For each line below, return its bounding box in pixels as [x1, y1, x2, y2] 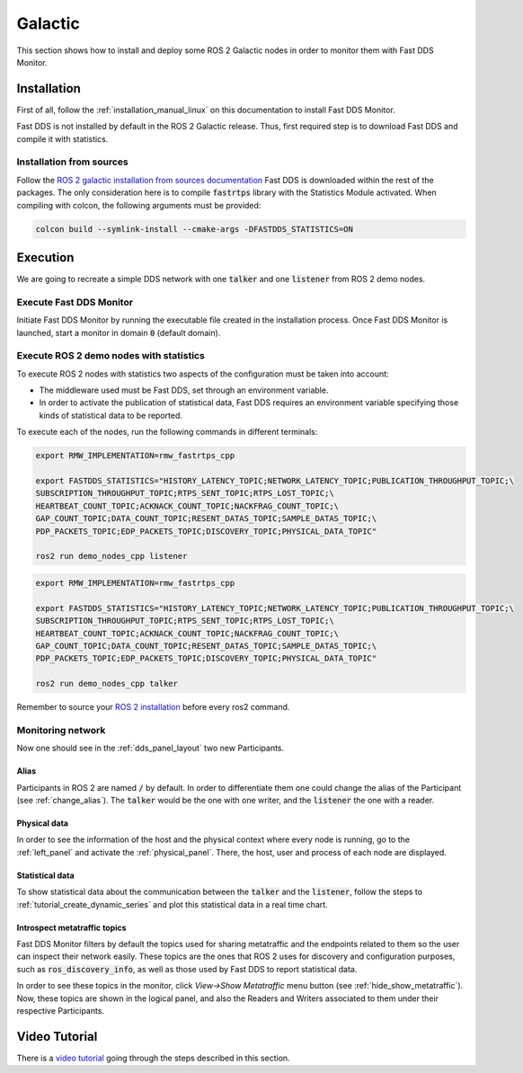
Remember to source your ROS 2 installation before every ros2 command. [16, 702, 290, 713]
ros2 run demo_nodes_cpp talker [35, 678, 179, 689]
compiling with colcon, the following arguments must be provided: [16, 200, 261, 210]
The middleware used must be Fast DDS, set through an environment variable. [39, 385, 329, 395]
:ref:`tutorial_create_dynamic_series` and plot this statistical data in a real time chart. [16, 899, 328, 909]
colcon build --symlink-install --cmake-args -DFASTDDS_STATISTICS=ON [35, 224, 354, 234]
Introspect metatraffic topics [16, 922, 127, 933]
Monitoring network [16, 723, 106, 736]
